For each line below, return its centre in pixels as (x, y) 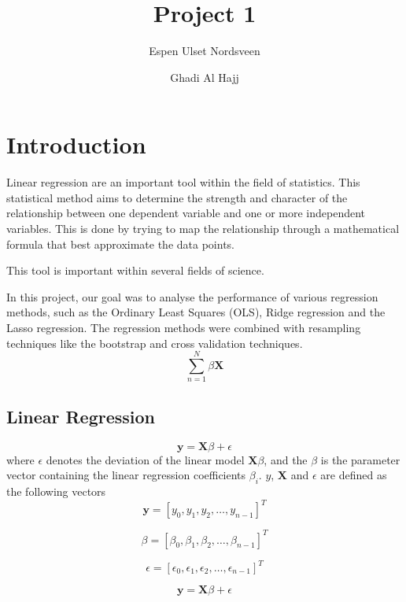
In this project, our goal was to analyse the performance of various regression (192, 296)
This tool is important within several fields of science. (135, 270)
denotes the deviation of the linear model (145, 459)
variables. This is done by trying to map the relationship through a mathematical (203, 229)
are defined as (354, 475)
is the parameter (360, 459)
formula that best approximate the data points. (120, 244)
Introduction (76, 144)
